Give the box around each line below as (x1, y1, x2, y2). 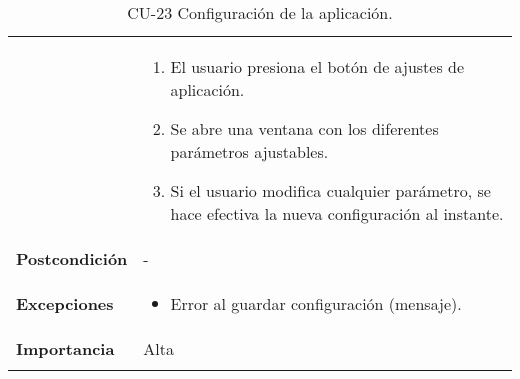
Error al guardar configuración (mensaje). (170, 292, 462, 315)
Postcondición (16, 247, 128, 270)
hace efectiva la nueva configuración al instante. (170, 202, 504, 225)
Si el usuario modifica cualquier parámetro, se (170, 179, 491, 202)
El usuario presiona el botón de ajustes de (170, 55, 465, 78)
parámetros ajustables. (170, 140, 329, 163)
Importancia (16, 337, 115, 360)
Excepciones (16, 292, 114, 315)
